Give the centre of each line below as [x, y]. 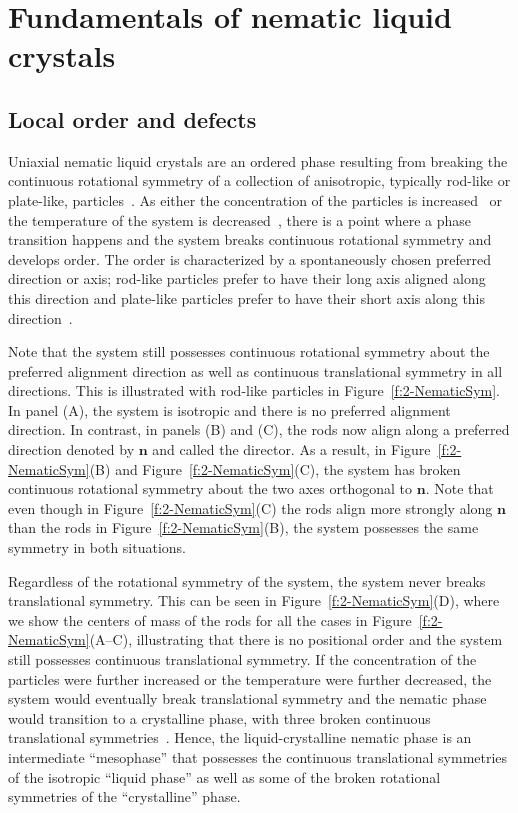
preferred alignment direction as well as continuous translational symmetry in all [255, 370]
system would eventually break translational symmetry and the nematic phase [247, 698]
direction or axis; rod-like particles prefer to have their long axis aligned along [247, 278]
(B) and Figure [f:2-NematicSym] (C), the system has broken [275, 468]
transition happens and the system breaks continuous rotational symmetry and [250, 239]
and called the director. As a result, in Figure [291, 449]
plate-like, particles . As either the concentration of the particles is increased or [255, 199]
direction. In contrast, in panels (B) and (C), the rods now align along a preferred [259, 429]
